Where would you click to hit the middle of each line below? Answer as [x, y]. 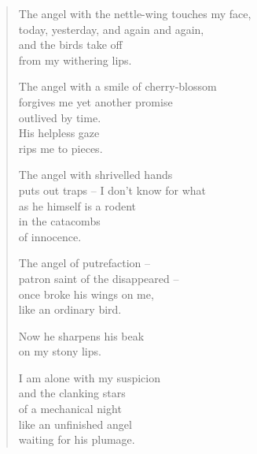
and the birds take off [70, 45]
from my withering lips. [75, 60]
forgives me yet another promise [95, 101]
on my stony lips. [60, 351]
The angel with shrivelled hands [95, 175]
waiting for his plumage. [77, 439]
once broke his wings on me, [86, 294]
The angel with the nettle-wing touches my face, [135, 13]
